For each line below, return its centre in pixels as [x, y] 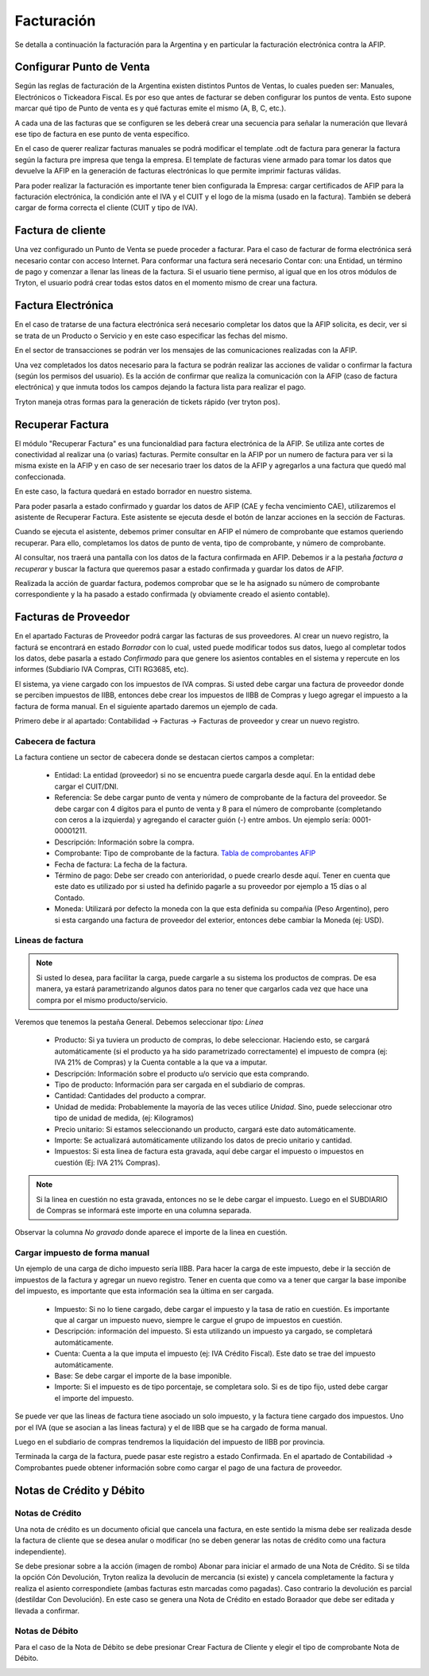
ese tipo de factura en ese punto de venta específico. [102, 134]
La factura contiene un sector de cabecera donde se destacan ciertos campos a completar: [164, 757]
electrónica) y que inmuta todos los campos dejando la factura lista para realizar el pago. [160, 387]
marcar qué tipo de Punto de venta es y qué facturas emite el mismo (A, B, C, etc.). [150, 108]
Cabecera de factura [55, 741]
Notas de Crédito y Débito [80, 1490]
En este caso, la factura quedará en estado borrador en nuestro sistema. [133, 491]
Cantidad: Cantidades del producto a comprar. [130, 1096]
